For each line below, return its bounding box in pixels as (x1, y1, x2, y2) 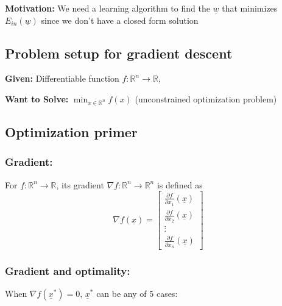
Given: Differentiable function (5, 72, 119, 85)
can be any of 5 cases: (96, 287, 178, 300)
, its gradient (56, 178, 104, 191)
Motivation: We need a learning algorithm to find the (5, 2, 210, 14)
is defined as (157, 178, 203, 191)
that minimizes (222, 2, 278, 14)
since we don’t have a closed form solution (41, 13, 199, 26)
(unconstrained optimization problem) (135, 92, 277, 105)
